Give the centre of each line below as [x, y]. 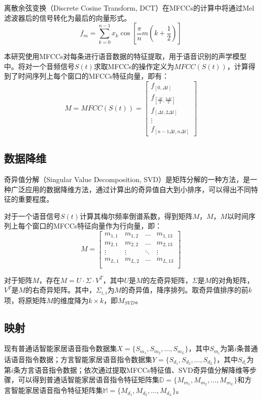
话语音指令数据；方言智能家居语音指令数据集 [78, 359]
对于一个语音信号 [32, 216]
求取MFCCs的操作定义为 [134, 66]
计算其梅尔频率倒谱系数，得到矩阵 [136, 216]
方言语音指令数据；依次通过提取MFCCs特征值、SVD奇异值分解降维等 [135, 369]
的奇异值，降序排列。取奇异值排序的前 [185, 290]
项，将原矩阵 [25, 300]
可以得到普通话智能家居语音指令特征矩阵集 [88, 380]
